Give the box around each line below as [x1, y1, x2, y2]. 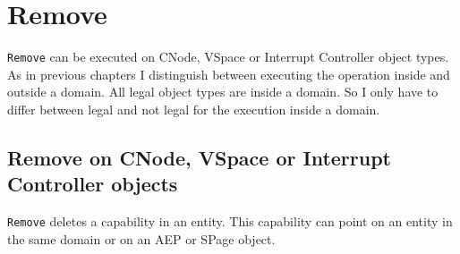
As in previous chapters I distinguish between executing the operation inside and [7, 64, 450, 83]
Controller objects [7, 170, 178, 198]
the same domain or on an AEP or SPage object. [7, 229, 276, 248]
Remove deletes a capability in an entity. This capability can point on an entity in [7, 212, 453, 231]
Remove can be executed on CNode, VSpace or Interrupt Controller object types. [7, 47, 449, 66]
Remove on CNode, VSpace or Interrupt [7, 143, 391, 171]
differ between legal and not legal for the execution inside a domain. [7, 99, 380, 118]
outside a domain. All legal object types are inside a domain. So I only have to [7, 82, 439, 101]
